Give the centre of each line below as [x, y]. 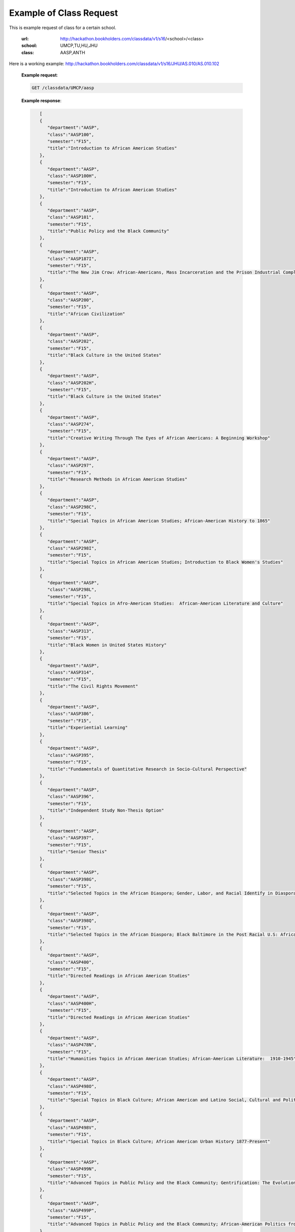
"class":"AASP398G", [72, 879]
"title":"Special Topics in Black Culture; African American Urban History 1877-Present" [159, 1141]
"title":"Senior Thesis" [77, 852]
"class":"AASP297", [71, 465]
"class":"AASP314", [71, 672]
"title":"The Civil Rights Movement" [93, 686]
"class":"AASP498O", [72, 1086]
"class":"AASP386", [71, 714]
